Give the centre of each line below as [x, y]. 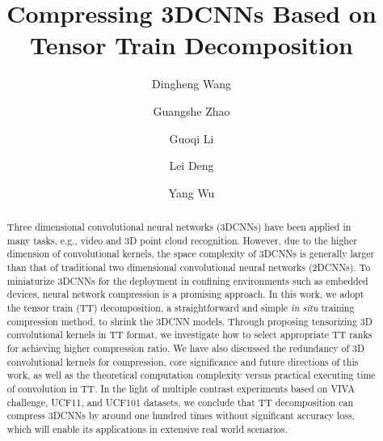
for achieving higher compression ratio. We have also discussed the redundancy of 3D [186, 348]
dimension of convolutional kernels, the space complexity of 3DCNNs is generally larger [191, 254]
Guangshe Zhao [191, 110]
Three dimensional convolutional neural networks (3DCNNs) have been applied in [179, 227]
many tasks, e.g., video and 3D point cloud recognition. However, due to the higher [182, 240]
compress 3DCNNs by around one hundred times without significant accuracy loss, [181, 416]
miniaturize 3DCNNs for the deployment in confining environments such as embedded [187, 280]
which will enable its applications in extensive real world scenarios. [147, 428]
